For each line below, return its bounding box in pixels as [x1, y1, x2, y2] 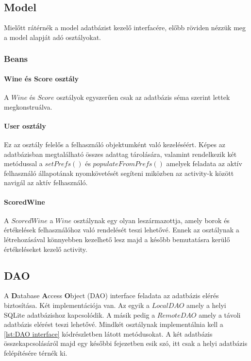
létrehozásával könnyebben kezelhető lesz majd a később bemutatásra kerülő [4, 234, 230, 244]
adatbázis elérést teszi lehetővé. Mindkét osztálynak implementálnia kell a [4, 319, 223, 329]
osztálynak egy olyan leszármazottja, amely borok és [73, 215, 230, 225]
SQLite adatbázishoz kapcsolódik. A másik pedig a [4, 309, 155, 320]
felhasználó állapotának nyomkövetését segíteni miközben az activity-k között [4, 168, 234, 178]
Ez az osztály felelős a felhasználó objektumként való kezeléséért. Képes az [4, 139, 225, 150]
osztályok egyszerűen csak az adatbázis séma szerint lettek [56, 92, 230, 102]
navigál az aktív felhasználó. [4, 177, 88, 188]
